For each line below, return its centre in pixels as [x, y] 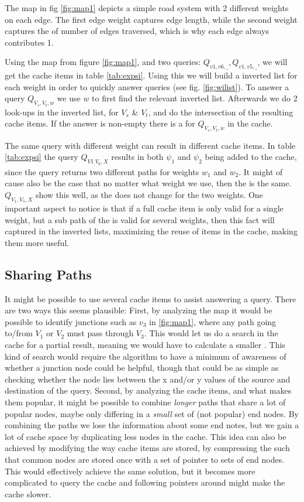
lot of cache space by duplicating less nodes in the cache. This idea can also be [146, 436]
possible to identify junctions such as [71, 321]
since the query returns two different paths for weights [102, 171]
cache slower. [28, 494]
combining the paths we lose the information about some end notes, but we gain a [152, 425]
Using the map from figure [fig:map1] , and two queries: [103, 62]
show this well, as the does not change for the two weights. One [149, 194]
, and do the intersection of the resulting [221, 112]
